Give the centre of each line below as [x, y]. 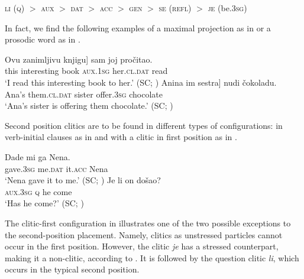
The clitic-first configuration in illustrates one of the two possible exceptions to [148, 223]
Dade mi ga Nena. [38, 156]
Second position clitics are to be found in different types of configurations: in [144, 125]
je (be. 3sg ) [227, 8]
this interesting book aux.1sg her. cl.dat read [86, 71]
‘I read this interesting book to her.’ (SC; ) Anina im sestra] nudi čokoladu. [141, 82]
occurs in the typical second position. [72, 269]
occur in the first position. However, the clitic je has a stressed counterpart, [142, 246]
